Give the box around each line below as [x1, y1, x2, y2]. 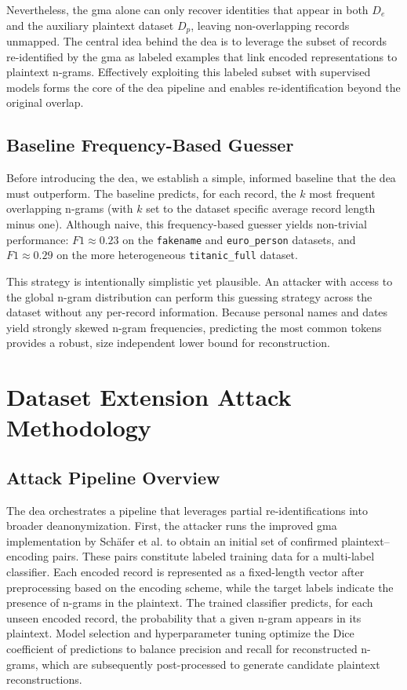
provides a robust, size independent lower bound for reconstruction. [6, 334, 330, 351]
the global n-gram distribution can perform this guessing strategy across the [6, 288, 372, 305]
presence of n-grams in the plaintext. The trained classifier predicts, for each [6, 594, 373, 611]
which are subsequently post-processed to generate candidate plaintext [42, 655, 380, 672]
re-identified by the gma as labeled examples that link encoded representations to [6, 48, 398, 64]
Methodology [6, 411, 151, 444]
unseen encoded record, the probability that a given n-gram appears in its [6, 609, 362, 626]
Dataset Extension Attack [6, 381, 292, 413]
